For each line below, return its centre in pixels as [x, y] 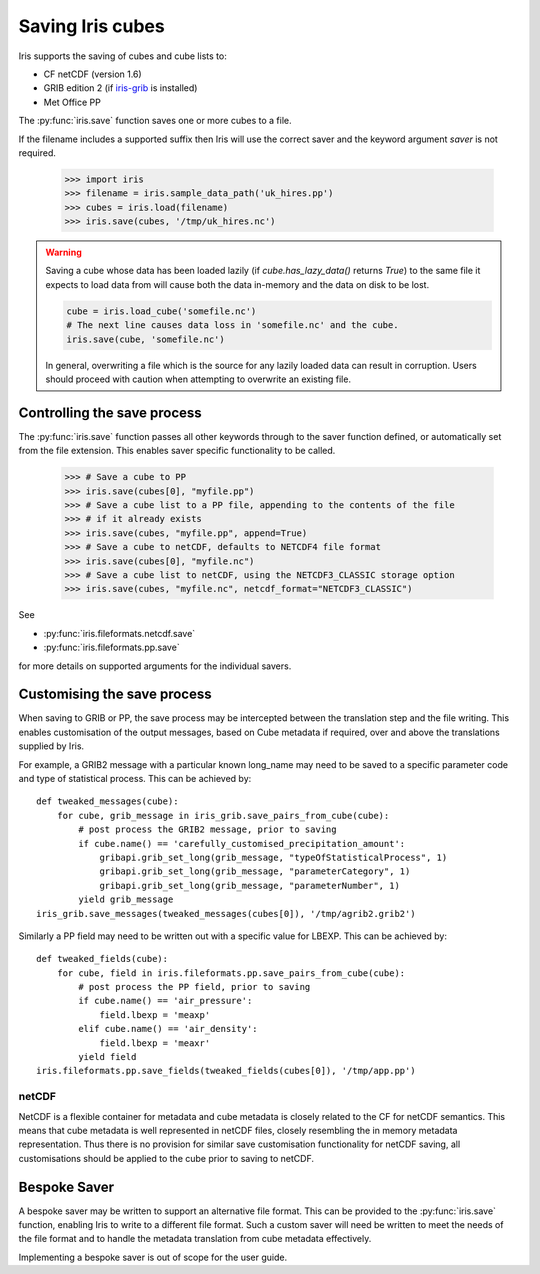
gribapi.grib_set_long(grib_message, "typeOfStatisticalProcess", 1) [273, 857]
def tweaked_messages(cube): [107, 801]
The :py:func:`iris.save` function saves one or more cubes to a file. [155, 121]
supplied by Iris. [51, 746]
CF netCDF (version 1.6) [92, 74]
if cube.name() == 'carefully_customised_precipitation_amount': [242, 843]
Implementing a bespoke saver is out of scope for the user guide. [153, 1257]
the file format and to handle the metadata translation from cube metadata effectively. [195, 1239]
